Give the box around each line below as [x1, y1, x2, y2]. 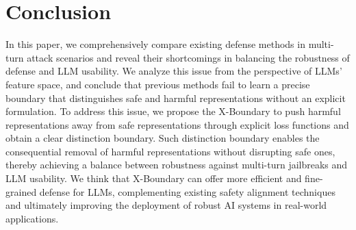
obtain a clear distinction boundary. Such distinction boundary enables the [5, 131, 320, 145]
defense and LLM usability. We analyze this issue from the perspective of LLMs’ [5, 64, 342, 78]
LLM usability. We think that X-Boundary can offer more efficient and [5, 171, 302, 186]
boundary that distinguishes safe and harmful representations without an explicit [5, 90, 346, 105]
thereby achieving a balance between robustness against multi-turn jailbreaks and [5, 157, 348, 172]
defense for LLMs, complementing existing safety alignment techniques [39, 184, 335, 199]
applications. [5, 211, 59, 225]
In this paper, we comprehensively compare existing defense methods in [5, 37, 305, 51]
